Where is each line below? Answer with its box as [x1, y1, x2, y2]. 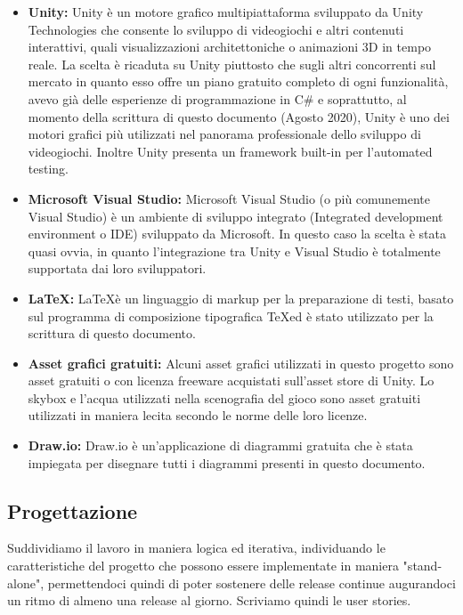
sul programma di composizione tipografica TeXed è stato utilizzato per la [28, 306, 434, 325]
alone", [7, 573, 45, 592]
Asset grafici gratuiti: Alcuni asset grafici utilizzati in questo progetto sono [28, 353, 454, 372]
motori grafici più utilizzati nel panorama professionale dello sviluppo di [28, 125, 421, 143]
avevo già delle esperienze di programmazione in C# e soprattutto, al [28, 89, 407, 108]
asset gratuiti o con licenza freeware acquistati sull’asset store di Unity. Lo [28, 371, 435, 390]
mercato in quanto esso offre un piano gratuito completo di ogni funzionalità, [28, 72, 449, 91]
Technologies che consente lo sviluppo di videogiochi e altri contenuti [28, 20, 404, 38]
